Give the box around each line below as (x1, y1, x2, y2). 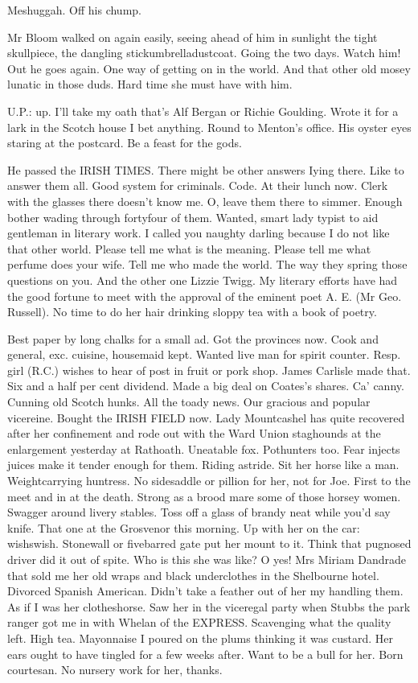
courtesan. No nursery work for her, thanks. (7, 661, 223, 678)
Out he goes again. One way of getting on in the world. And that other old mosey (7, 60, 411, 76)
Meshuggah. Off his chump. (7, 2, 141, 18)
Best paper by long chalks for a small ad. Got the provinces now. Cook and (7, 330, 379, 347)
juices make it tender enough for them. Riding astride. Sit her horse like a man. (7, 456, 400, 473)
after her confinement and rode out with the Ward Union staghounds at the (7, 425, 381, 442)
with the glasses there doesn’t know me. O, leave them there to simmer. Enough (7, 192, 403, 209)
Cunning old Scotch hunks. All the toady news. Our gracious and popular (7, 393, 371, 410)
